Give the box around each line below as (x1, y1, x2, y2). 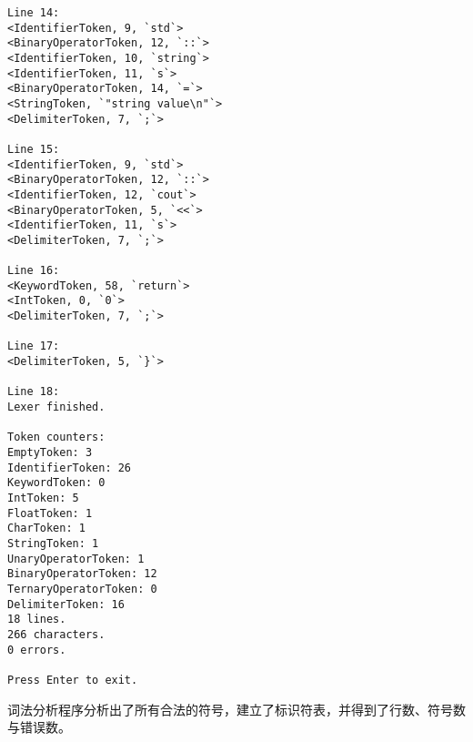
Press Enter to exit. (7, 673, 138, 686)
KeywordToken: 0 (7, 476, 106, 490)
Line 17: (7, 340, 60, 353)
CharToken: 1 (7, 522, 86, 535)
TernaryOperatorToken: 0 (7, 582, 157, 595)
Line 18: (7, 385, 60, 399)
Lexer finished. (7, 401, 106, 414)
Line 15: (7, 142, 60, 156)
